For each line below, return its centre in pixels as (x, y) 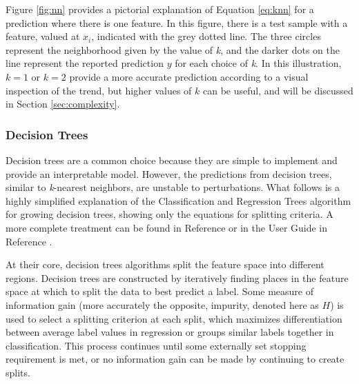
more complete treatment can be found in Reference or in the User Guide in (167, 227)
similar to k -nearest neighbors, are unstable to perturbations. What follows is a (173, 187)
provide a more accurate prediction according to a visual (189, 76)
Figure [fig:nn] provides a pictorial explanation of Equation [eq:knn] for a (160, 9)
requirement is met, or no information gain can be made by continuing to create (175, 359)
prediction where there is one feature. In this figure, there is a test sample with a (177, 22)
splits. (18, 372)
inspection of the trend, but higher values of (99, 90)
